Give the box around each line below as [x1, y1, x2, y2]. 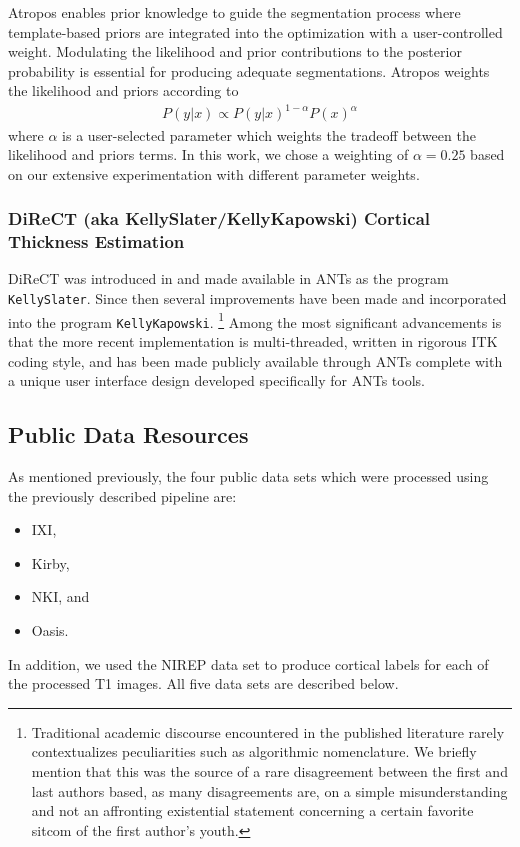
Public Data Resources [8, 419, 249, 450]
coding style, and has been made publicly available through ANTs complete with [8, 350, 503, 371]
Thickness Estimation [8, 229, 185, 254]
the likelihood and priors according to [8, 80, 239, 101]
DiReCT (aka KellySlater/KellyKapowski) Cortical [8, 206, 431, 231]
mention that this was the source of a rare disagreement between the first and [31, 760, 508, 781]
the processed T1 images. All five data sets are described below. [8, 673, 399, 694]
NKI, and [31, 586, 90, 607]
